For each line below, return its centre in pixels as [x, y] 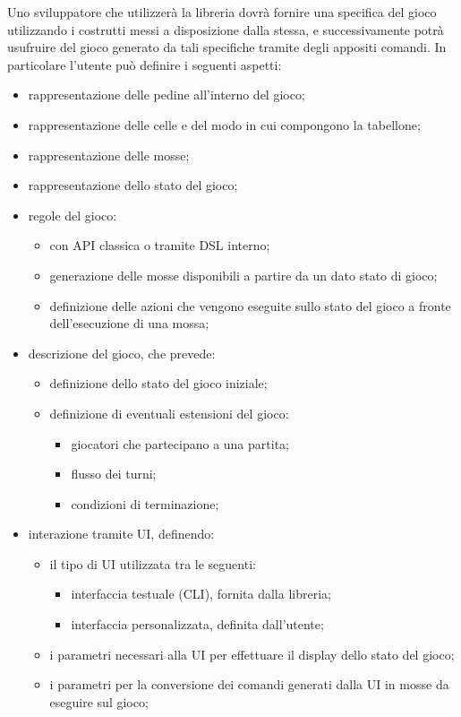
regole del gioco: [73, 215]
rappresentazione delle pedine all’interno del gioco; [166, 95]
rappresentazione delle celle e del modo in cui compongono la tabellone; [224, 124]
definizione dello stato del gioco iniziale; [158, 383]
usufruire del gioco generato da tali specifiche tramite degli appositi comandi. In [227, 47]
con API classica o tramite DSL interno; [160, 245]
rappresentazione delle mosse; [109, 155]
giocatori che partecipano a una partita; [180, 443]
